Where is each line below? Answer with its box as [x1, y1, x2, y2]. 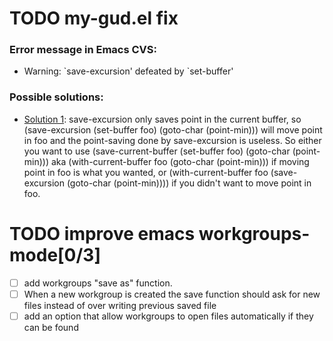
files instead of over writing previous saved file [23, 299, 217, 311]
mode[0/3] [9, 243, 101, 266]
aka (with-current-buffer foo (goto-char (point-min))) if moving [50, 155, 310, 167]
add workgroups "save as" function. [23, 277, 173, 289]
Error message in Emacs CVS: [9, 43, 158, 57]
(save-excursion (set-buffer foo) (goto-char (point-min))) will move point [23, 123, 323, 136]
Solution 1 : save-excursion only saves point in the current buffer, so [23, 113, 302, 125]
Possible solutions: [9, 90, 104, 104]
